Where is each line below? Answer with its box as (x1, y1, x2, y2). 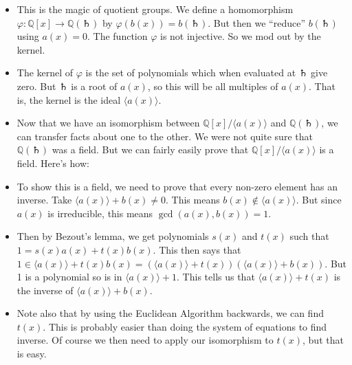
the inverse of (16, 283, 74, 297)
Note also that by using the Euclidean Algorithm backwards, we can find (16, 306, 324, 320)
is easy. (16, 346, 47, 361)
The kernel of (16, 65, 74, 80)
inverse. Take (16, 192, 72, 207)
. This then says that (153, 242, 241, 256)
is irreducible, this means (47, 206, 153, 220)
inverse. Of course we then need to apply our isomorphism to (16, 333, 274, 347)
